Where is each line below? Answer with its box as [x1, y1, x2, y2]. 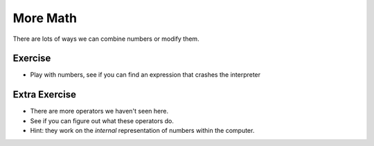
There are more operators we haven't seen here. [30, 107, 169, 116]
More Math [12, 10, 78, 26]
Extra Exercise [12, 89, 76, 100]
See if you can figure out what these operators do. [30, 116, 175, 125]
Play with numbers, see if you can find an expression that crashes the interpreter [30, 71, 261, 79]
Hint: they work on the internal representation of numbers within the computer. [30, 127, 255, 135]
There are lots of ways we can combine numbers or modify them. [12, 35, 200, 43]
